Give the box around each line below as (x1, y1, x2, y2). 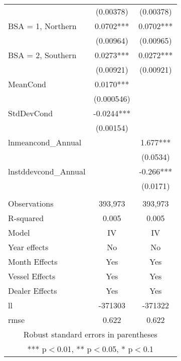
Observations (8, 198, 54, 209)
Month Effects (8, 256, 58, 267)
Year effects (8, 241, 49, 253)
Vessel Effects (8, 270, 56, 282)
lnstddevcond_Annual (8, 165, 86, 177)
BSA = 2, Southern (8, 49, 77, 61)
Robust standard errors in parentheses (23, 328, 157, 340)
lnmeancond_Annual (8, 136, 82, 148)
